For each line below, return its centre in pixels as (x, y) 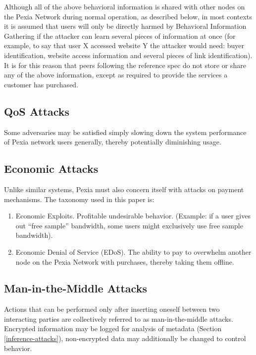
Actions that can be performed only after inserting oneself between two (112, 309)
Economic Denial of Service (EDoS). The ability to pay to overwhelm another (133, 251)
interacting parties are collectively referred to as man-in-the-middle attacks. (119, 319)
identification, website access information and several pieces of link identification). (128, 55)
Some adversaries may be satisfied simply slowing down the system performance (125, 132)
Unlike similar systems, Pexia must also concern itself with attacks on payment (124, 189)
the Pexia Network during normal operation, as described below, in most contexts (128, 16)
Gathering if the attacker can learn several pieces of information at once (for (120, 35)
